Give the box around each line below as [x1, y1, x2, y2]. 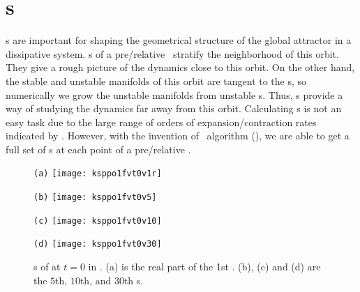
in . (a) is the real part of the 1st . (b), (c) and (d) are [88, 259, 321, 274]
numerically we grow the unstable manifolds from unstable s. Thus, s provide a [6, 87, 343, 102]
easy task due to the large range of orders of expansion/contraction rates [6, 114, 317, 129]
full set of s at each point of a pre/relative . [6, 141, 191, 156]
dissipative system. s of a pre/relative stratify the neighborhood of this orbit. [6, 46, 339, 61]
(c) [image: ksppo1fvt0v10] [33, 215, 162, 226]
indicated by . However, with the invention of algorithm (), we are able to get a [6, 128, 350, 143]
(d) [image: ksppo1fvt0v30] [33, 239, 162, 249]
